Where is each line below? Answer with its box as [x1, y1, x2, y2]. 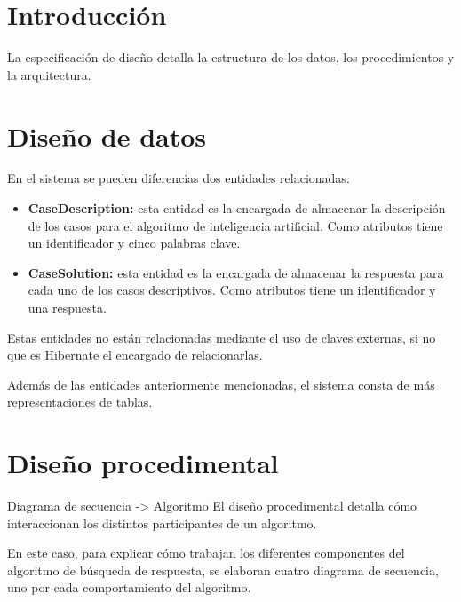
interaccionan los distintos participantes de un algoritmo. [7, 513, 317, 532]
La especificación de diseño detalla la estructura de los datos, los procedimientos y [7, 48, 455, 67]
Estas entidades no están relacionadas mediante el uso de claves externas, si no [7, 328, 436, 346]
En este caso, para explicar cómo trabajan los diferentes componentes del [7, 543, 405, 562]
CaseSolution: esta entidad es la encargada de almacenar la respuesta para [28, 263, 444, 281]
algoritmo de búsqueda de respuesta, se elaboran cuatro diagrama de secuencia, [7, 560, 439, 579]
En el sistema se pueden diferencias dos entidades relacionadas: [7, 169, 350, 187]
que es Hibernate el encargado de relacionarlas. [7, 345, 263, 364]
